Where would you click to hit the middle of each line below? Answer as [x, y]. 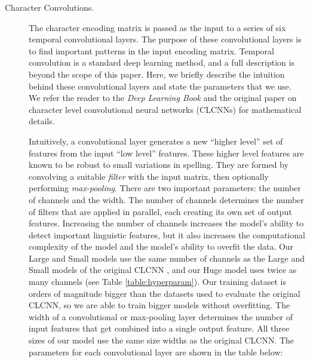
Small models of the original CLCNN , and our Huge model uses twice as [163, 270]
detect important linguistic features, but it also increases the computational [167, 234]
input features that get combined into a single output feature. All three [159, 328]
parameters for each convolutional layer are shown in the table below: [156, 352]
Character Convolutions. [50, 7]
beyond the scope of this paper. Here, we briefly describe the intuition [157, 74]
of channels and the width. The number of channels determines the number [166, 199]
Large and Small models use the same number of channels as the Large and [167, 258]
